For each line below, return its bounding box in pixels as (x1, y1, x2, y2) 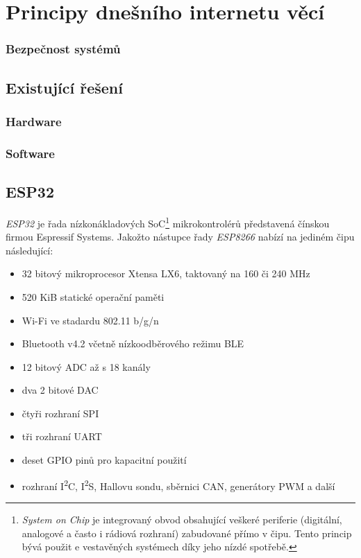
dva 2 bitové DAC (22, 383, 99, 397)
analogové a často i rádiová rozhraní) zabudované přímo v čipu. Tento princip (22, 525, 352, 540)
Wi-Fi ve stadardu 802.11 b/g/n (22, 313, 159, 327)
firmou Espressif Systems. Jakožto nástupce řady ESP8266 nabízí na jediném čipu (6, 229, 355, 244)
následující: (6, 243, 53, 257)
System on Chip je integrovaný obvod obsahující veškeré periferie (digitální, (22, 512, 342, 526)
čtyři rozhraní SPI (22, 406, 99, 420)
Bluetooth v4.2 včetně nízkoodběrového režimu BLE (22, 336, 244, 351)
